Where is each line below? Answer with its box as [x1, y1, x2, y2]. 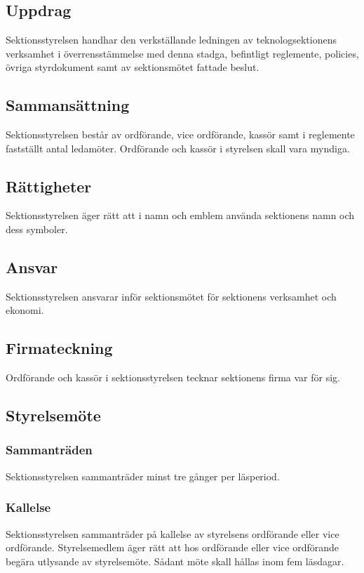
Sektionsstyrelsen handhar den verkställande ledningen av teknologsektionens [6, 32, 337, 46]
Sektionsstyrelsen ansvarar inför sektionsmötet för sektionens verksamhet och [6, 289, 337, 303]
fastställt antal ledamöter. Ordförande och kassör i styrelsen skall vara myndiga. [6, 140, 350, 155]
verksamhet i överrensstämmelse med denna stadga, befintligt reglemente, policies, [6, 46, 359, 60]
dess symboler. [6, 221, 68, 236]
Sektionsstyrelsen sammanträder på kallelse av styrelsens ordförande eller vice [6, 526, 339, 541]
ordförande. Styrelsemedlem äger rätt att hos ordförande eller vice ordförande [6, 540, 339, 555]
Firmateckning [6, 337, 113, 359]
